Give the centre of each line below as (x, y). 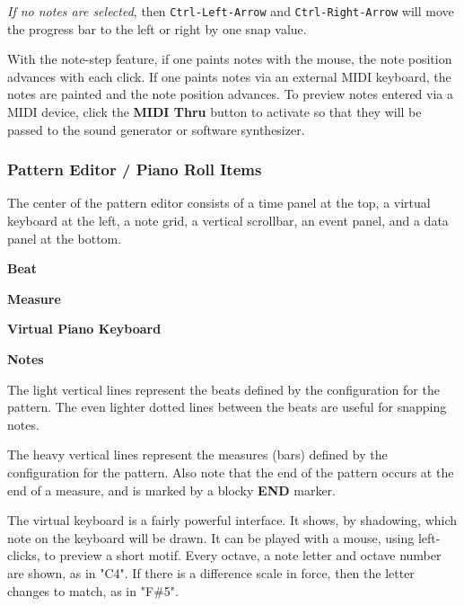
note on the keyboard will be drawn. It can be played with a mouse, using (211, 537)
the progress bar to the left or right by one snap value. (157, 28)
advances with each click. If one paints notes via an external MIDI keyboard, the (229, 76)
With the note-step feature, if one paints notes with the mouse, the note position (230, 59)
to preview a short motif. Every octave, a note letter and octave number (243, 555)
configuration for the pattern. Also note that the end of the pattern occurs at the (231, 472)
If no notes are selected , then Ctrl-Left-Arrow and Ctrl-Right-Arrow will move (231, 11)
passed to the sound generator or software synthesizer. (156, 129)
